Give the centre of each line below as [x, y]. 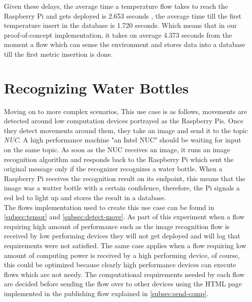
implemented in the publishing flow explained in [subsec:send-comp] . [106, 293]
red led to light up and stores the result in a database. [85, 197]
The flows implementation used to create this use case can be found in [109, 207]
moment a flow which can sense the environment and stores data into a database [125, 44]
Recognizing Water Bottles [96, 87]
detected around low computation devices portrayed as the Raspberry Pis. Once [124, 121]
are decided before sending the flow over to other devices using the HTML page [123, 284]
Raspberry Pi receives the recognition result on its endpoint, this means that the [125, 178]
